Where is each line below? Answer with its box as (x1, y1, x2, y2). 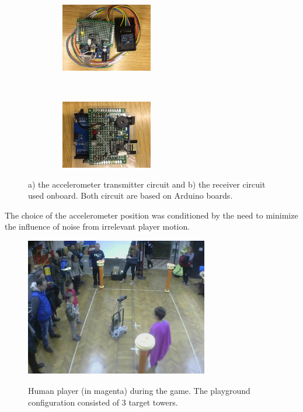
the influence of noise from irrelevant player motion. (5, 220, 190, 233)
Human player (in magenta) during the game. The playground (28, 384, 250, 396)
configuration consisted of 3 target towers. (28, 396, 178, 408)
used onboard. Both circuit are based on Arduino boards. (28, 189, 233, 202)
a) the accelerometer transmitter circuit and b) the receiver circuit (28, 178, 266, 190)
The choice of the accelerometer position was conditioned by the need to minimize (5, 209, 298, 221)
